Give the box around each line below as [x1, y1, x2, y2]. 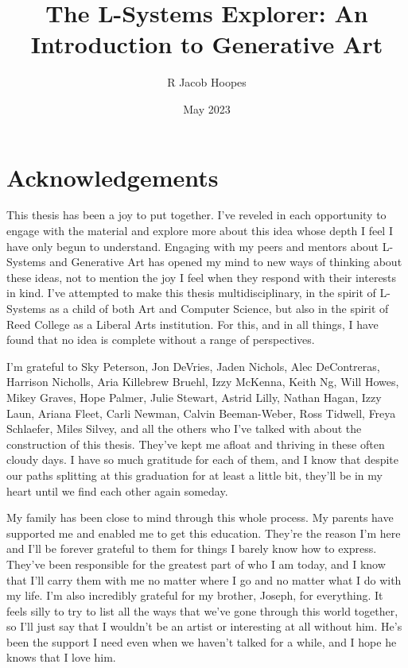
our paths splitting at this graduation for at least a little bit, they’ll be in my [6, 466, 383, 483]
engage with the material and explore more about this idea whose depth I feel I [6, 222, 393, 239]
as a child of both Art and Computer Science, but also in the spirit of [49, 300, 389, 316]
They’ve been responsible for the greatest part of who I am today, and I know [6, 555, 386, 572]
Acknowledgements [6, 160, 219, 193]
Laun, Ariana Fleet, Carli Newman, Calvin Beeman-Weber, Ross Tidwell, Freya [6, 404, 396, 421]
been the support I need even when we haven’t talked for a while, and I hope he [6, 633, 397, 650]
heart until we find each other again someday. [6, 482, 228, 499]
